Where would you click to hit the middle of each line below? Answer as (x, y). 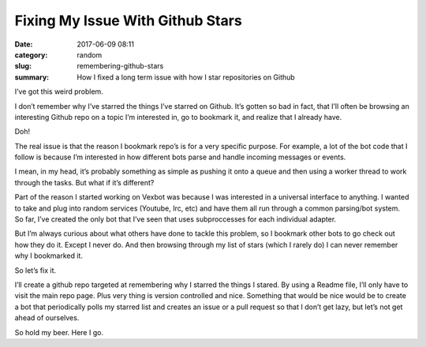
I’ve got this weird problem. (59, 91)
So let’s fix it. (35, 270)
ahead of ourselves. (47, 318)
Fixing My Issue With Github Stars (128, 21)
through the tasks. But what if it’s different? (84, 182)
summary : (32, 77)
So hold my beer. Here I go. (59, 332)
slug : (23, 66)
